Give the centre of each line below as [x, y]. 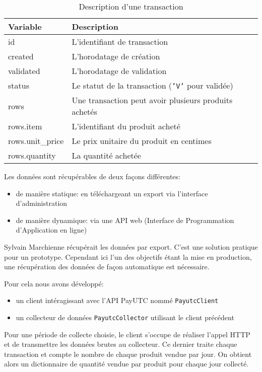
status [19, 85]
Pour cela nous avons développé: [54, 283]
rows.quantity [32, 155]
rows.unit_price [36, 141]
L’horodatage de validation [119, 71]
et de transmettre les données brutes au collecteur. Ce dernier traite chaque [121, 344]
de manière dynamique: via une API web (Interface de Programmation [125, 220]
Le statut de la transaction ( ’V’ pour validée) [152, 85]
